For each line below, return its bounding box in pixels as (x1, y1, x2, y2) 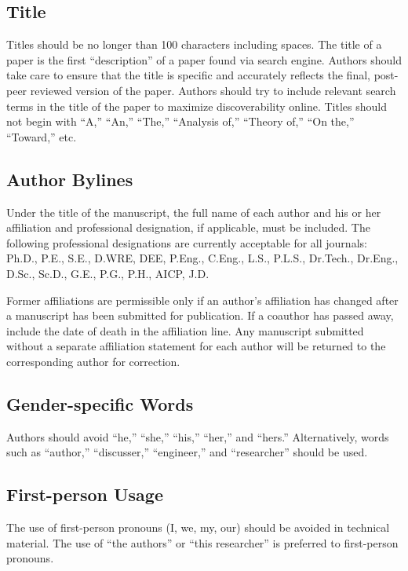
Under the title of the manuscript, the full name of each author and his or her (6, 203, 381, 220)
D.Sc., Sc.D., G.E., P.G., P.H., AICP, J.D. (6, 265, 209, 281)
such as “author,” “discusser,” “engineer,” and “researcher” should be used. (6, 444, 368, 460)
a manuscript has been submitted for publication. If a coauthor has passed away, (6, 307, 394, 324)
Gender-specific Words (6, 391, 194, 415)
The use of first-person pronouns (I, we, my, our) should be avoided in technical (6, 519, 390, 536)
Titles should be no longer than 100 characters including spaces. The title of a (6, 36, 382, 53)
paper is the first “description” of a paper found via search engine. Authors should (6, 51, 402, 68)
